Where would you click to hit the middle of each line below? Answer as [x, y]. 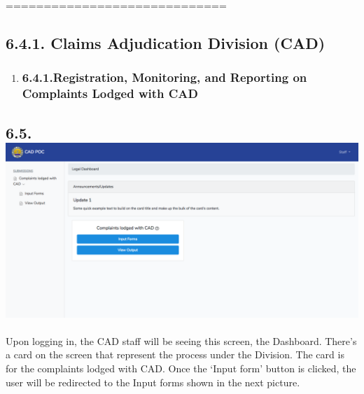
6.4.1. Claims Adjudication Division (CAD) [166, 42]
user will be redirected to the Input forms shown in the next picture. [153, 382]
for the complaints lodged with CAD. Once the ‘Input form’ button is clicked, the [181, 368]
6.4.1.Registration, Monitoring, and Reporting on [164, 77]
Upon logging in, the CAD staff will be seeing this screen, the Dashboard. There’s [181, 340]
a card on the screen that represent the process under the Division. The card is [175, 354]
